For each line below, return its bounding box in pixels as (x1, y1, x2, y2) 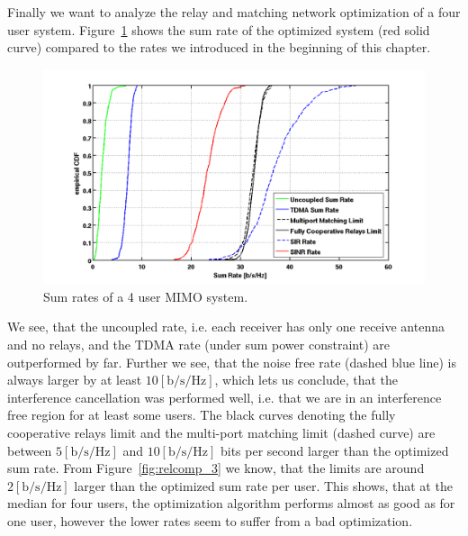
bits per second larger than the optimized (220, 441, 449, 459)
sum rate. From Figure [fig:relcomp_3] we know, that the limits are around (7, 459, 425, 477)
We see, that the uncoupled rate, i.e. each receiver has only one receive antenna (7, 317, 445, 336)
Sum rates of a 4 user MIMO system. (43, 286, 248, 305)
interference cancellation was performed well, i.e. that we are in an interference (7, 387, 442, 406)
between (7, 441, 52, 459)
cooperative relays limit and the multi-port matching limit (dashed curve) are (7, 423, 436, 442)
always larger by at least (7, 370, 142, 389)
